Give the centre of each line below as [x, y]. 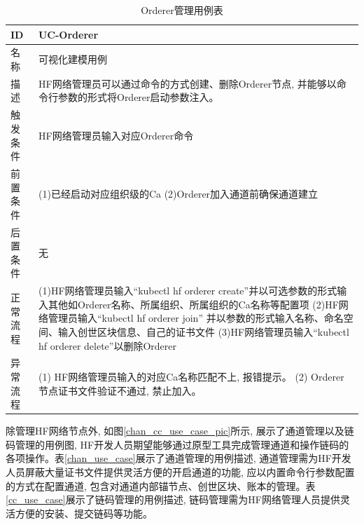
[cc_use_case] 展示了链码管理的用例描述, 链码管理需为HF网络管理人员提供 [173, 499]
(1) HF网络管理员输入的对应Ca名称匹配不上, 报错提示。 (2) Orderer [191, 376]
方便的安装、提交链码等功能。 [84, 513]
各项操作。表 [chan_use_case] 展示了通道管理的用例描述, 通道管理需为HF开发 [178, 458]
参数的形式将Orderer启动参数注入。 [138, 97]
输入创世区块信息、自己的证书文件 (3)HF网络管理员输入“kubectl [203, 331]
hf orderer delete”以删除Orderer [107, 345]
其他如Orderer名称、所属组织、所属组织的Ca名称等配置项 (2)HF [193, 304]
